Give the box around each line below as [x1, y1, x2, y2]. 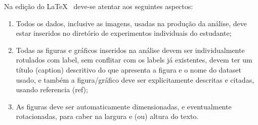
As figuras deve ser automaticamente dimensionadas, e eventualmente [16, 101, 232, 111]
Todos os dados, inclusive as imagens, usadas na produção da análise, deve [16, 18, 247, 28]
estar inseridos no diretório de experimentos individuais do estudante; [16, 28, 232, 38]
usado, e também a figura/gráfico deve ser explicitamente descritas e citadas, [16, 74, 254, 85]
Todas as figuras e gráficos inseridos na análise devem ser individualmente [16, 44, 245, 55]
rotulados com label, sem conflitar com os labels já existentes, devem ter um [16, 54, 252, 65]
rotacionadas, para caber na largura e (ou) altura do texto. [16, 111, 199, 121]
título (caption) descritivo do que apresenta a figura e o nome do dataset [16, 64, 242, 75]
